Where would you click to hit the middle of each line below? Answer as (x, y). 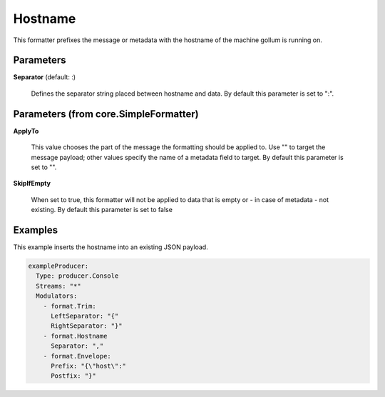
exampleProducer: (58, 266)
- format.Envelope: (77, 356)
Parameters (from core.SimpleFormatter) (106, 114)
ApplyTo (26, 131)
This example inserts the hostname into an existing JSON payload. (111, 247)
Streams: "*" (58, 286)
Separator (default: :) (45, 77)
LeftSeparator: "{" (85, 316)
